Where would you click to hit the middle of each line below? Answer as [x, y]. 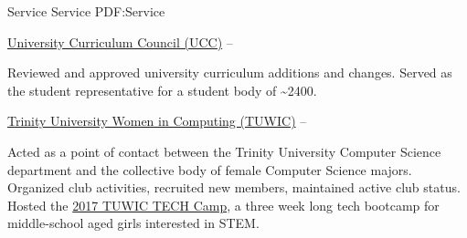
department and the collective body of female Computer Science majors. [210, 169]
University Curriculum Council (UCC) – [120, 41]
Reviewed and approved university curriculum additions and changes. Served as [230, 72]
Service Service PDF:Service [86, 11]
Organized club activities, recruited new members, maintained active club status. [234, 187]
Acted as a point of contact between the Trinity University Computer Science [224, 151]
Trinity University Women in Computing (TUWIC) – [157, 121]
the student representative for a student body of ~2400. [162, 90]
